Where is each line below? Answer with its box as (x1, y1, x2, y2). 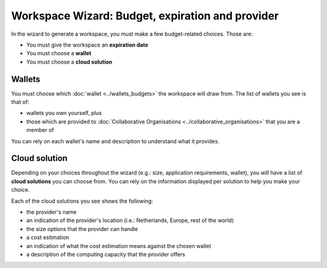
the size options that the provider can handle (26, 225, 139, 232)
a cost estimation (26, 234, 70, 241)
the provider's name (26, 209, 77, 216)
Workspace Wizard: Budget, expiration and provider (11, 9, 279, 22)
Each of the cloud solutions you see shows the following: (11, 197, 154, 204)
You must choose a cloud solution (26, 58, 113, 65)
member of (26, 126, 54, 134)
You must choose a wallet (26, 50, 91, 57)
